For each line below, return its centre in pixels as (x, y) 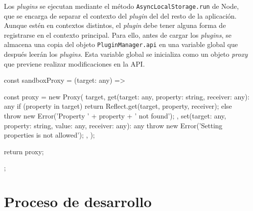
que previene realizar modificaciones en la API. (74, 63)
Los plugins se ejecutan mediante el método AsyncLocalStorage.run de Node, (121, 6)
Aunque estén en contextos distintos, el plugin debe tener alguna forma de (115, 25)
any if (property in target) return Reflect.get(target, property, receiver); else (118, 106)
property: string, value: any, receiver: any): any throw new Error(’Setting (113, 125)
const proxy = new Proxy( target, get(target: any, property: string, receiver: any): (127, 96)
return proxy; (24, 151)
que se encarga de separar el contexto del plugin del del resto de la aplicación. (120, 15)
